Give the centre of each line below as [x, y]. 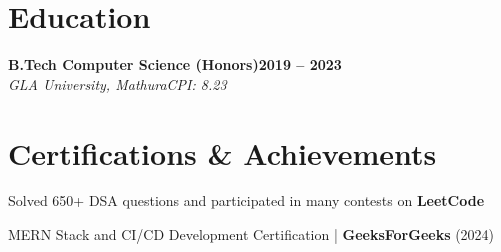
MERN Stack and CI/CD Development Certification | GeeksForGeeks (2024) [251, 234]
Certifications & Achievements [222, 152]
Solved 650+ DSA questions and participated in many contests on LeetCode [246, 200]
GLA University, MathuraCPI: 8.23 [117, 83]
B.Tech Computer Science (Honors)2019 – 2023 [175, 64]
